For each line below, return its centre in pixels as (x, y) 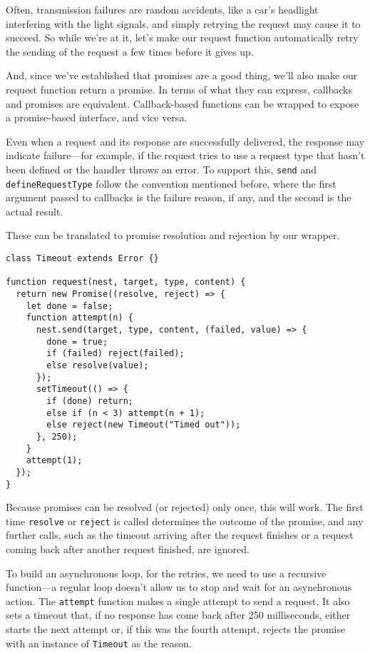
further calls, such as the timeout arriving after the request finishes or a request (180, 535)
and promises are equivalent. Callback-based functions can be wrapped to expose (183, 103)
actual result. (35, 211)
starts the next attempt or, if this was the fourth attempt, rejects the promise (176, 629)
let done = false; (70, 306)
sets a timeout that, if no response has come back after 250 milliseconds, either (178, 615)
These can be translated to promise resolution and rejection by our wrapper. (173, 235)
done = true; (77, 341)
